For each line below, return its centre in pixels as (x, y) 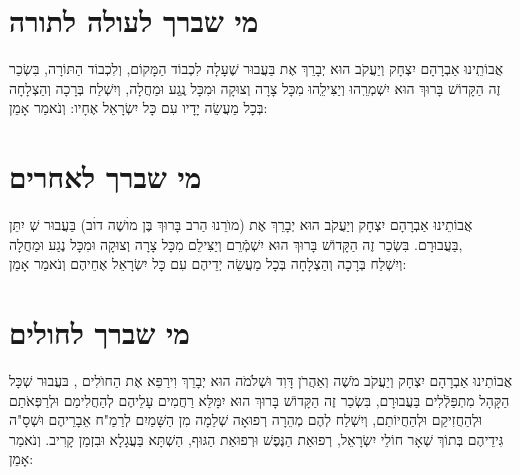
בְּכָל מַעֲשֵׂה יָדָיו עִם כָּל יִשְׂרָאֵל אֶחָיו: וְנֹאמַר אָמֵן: (138, 107)
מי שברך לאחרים (105, 176)
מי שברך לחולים (99, 332)
